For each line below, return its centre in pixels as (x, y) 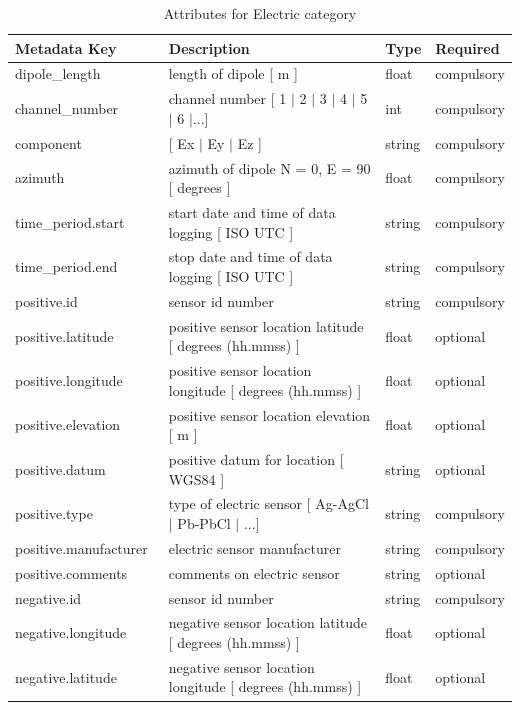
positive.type (54, 513)
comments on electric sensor (254, 572)
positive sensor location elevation (269, 414)
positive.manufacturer (81, 547)
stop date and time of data (250, 256)
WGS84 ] (196, 478)
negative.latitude (66, 676)
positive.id (46, 300)
